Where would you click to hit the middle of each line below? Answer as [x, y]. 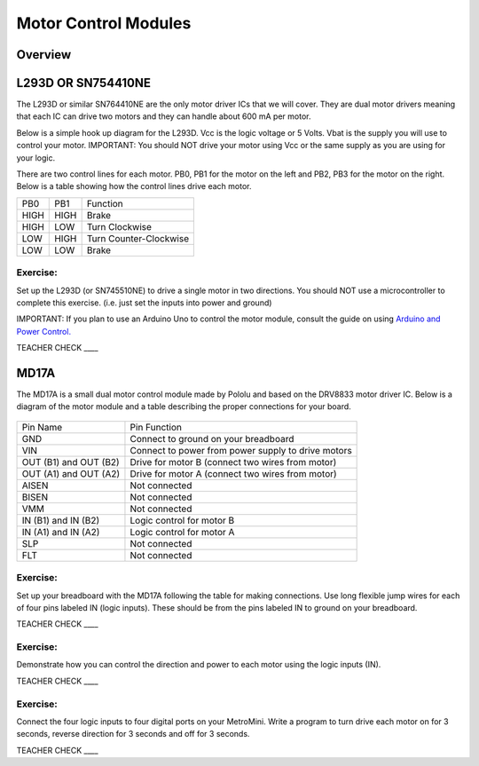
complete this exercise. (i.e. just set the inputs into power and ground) [144, 303]
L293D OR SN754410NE [83, 83]
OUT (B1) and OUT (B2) [71, 462]
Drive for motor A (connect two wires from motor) [233, 473]
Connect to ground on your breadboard [212, 438]
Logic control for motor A [182, 532]
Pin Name [42, 427]
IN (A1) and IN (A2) [61, 532]
